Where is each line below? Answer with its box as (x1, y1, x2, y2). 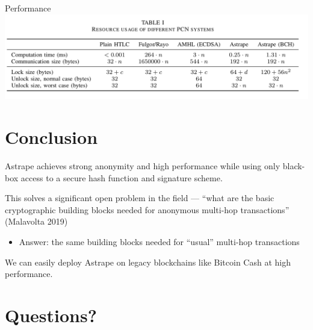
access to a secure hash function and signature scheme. (20, 171, 223, 184)
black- (282, 160, 305, 172)
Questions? (5, 303, 97, 328)
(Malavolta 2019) (5, 215, 68, 228)
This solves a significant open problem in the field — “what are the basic (5, 191, 274, 204)
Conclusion (5, 125, 98, 149)
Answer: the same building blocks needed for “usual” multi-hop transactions (19, 235, 300, 248)
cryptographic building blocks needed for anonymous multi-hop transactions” (5, 203, 290, 216)
